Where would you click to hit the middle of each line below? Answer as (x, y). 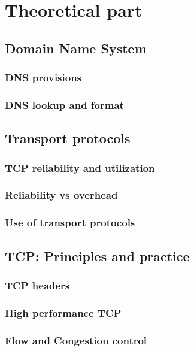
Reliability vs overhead (61, 195)
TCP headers (37, 285)
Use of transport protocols (70, 223)
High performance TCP (63, 312)
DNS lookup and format (64, 105)
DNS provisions (43, 78)
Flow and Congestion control (76, 340)
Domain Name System (76, 48)
